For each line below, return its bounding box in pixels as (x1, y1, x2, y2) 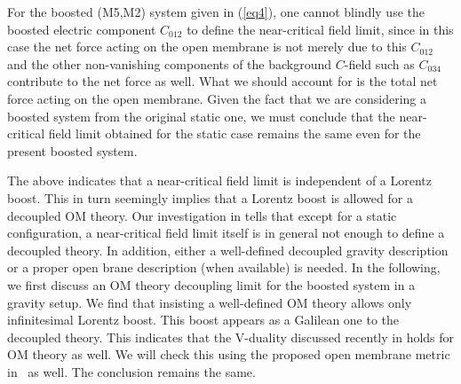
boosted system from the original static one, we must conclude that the (7, 106, 395, 125)
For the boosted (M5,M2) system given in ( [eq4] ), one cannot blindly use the (7, 3, 425, 20)
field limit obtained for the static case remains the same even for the (48, 124, 421, 143)
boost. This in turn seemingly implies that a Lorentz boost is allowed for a (7, 188, 413, 207)
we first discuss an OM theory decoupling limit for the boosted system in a (7, 275, 416, 294)
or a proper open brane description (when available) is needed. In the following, (7, 258, 441, 277)
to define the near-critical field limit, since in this (187, 20, 454, 38)
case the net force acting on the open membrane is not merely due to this (7, 37, 407, 56)
